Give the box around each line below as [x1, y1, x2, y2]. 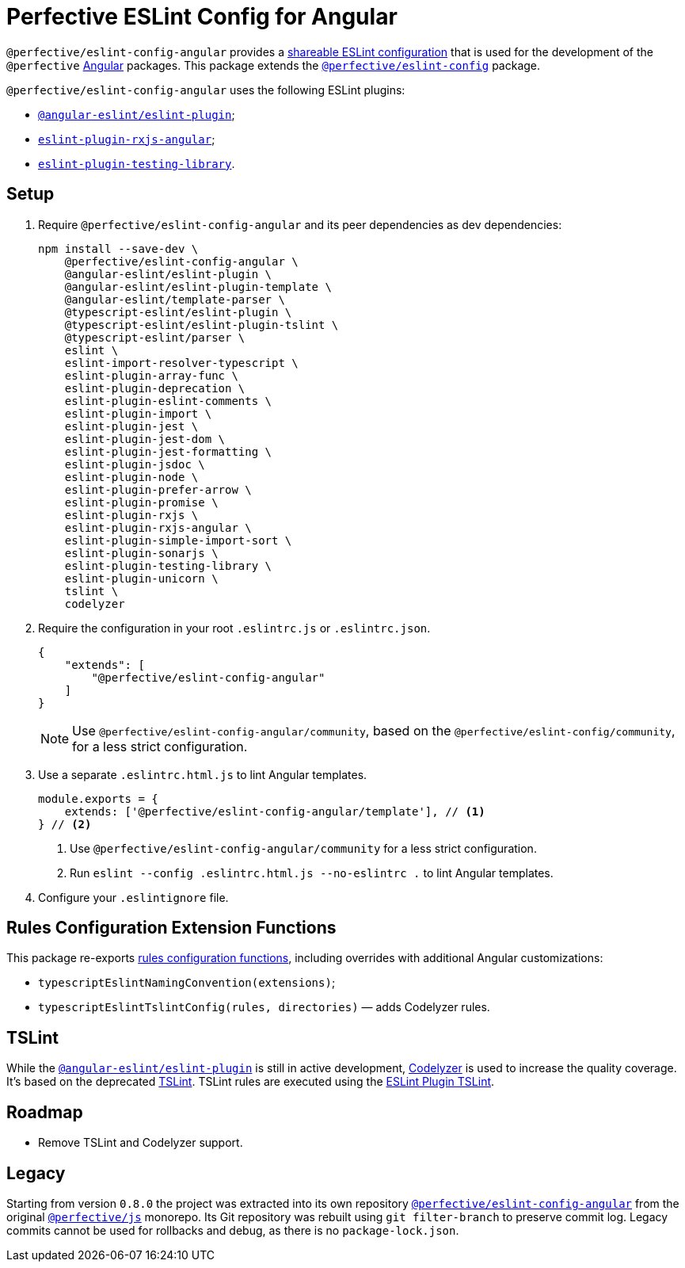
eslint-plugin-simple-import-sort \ [64, 533, 292, 547]
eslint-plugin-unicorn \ [64, 571, 219, 585]
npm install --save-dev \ [38, 242, 199, 255]
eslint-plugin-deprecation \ [64, 381, 245, 395]
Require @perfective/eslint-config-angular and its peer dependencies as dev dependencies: [38, 217, 562, 231]
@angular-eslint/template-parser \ [64, 292, 285, 306]
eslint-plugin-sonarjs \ [64, 546, 219, 560]
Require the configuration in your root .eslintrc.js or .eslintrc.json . [38, 621, 431, 635]
